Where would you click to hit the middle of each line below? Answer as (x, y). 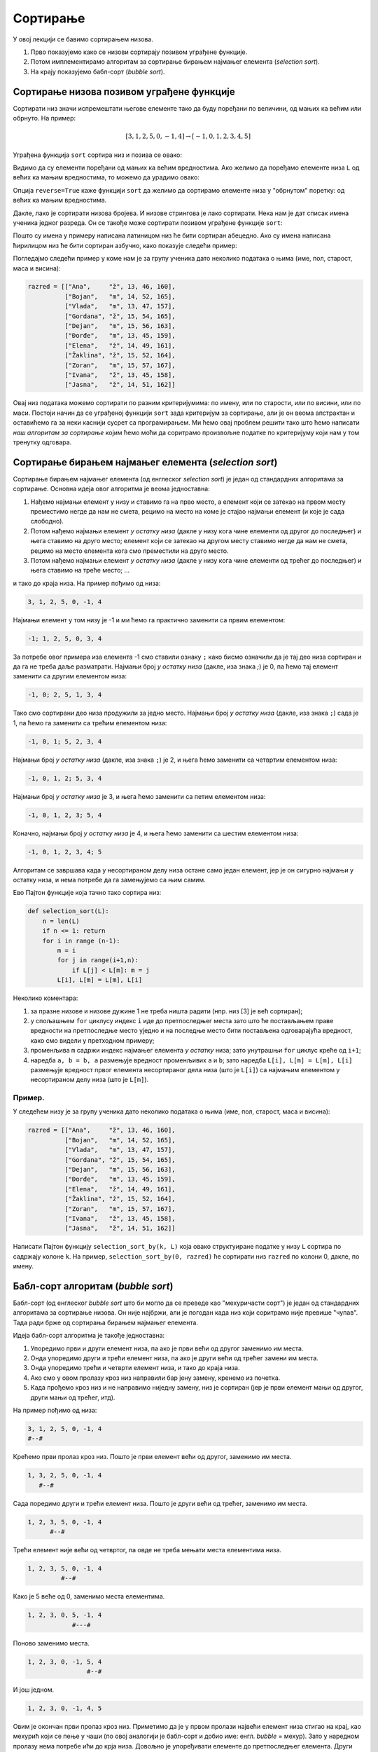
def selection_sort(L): (69, 911)
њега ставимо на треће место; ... (80, 570)
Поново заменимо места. (51, 1643)
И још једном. (34, 1690)
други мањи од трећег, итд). (73, 1397)
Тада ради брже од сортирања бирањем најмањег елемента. (106, 1322)
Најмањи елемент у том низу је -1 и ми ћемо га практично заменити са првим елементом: (149, 620)
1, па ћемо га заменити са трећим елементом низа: (90, 723)
